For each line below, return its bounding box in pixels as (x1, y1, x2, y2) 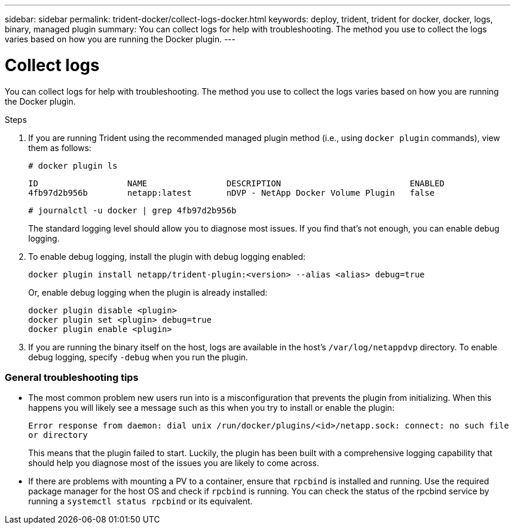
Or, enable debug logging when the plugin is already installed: (28, 287, 267, 297)
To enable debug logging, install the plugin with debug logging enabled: (28, 251, 306, 262)
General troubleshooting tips (5, 371, 139, 383)
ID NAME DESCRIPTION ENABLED (28, 178, 445, 188)
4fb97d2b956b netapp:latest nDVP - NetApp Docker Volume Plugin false (28, 188, 435, 197)
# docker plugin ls (28, 160, 118, 170)
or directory (28, 430, 88, 440)
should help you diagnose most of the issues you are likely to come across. (28, 458, 319, 468)
